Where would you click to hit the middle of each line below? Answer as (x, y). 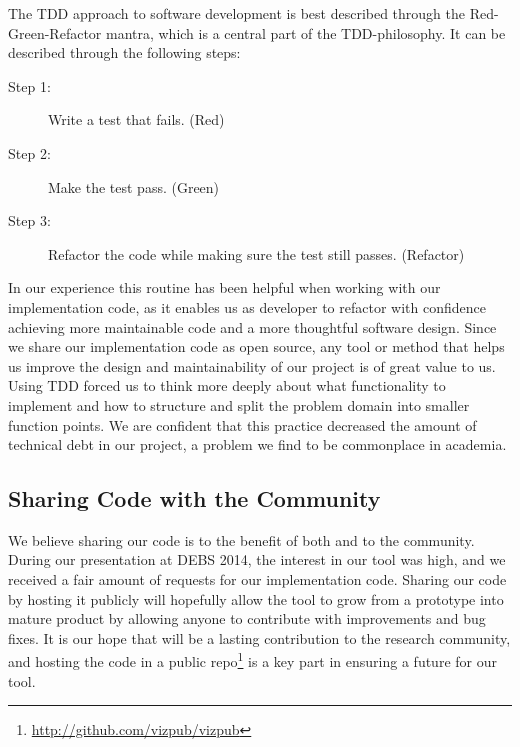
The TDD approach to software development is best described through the (237, 13)
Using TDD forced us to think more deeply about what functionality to (227, 385)
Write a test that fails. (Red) (136, 119)
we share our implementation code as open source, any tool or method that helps (256, 346)
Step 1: (29, 85)
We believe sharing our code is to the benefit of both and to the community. (241, 539)
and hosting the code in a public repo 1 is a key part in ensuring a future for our (252, 660)
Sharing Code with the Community (194, 498)
